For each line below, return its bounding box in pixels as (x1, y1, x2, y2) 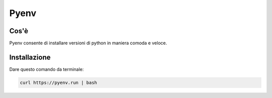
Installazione (9, 53, 51, 61)
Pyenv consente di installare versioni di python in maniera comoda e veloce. (9, 40, 167, 46)
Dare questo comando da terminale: (9, 66, 84, 72)
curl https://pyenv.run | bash (20, 79, 98, 85)
